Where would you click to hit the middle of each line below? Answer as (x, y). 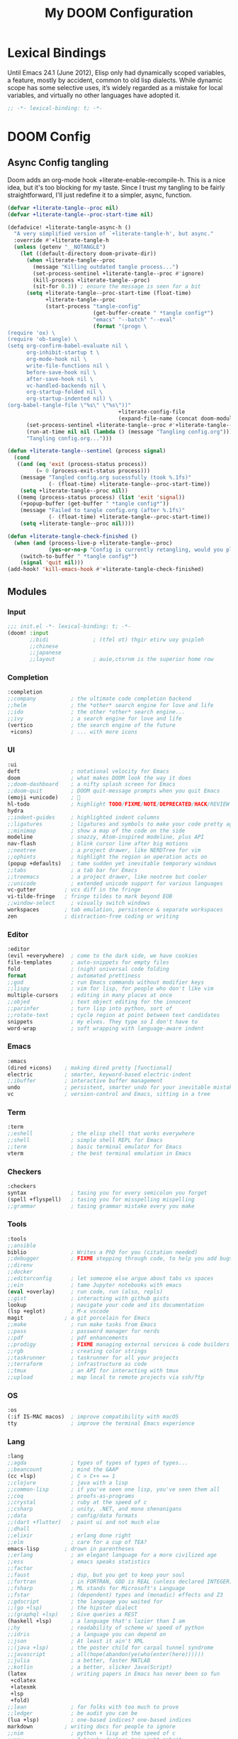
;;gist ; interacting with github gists (89, 1298)
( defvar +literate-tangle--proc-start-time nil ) (80, 214)
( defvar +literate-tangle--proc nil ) (63, 208)
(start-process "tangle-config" (93, 306)
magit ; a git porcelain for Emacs (79, 1318)
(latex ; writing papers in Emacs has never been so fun (114, 1674)
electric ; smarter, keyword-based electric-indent (100, 1074)
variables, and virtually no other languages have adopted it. (94, 95)
